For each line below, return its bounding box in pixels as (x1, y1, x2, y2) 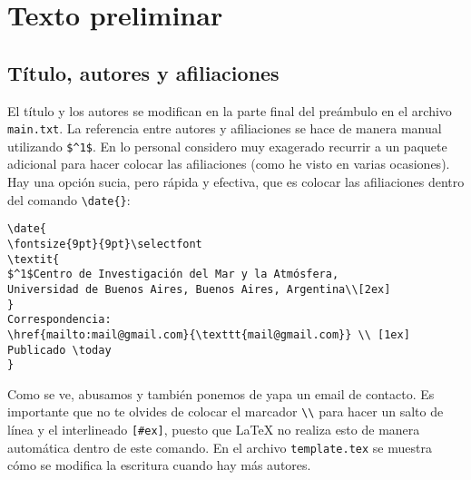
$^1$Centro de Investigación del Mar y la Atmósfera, (7, 268, 339, 281)
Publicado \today (7, 343, 112, 357)
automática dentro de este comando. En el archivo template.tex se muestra (7, 437, 432, 456)
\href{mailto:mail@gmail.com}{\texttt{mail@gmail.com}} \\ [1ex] (7, 328, 410, 341)
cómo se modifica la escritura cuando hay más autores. (7, 456, 311, 475)
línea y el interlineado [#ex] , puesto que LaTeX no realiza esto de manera (7, 420, 420, 439)
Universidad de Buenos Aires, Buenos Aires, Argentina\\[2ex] (7, 282, 391, 296)
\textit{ (7, 252, 60, 266)
